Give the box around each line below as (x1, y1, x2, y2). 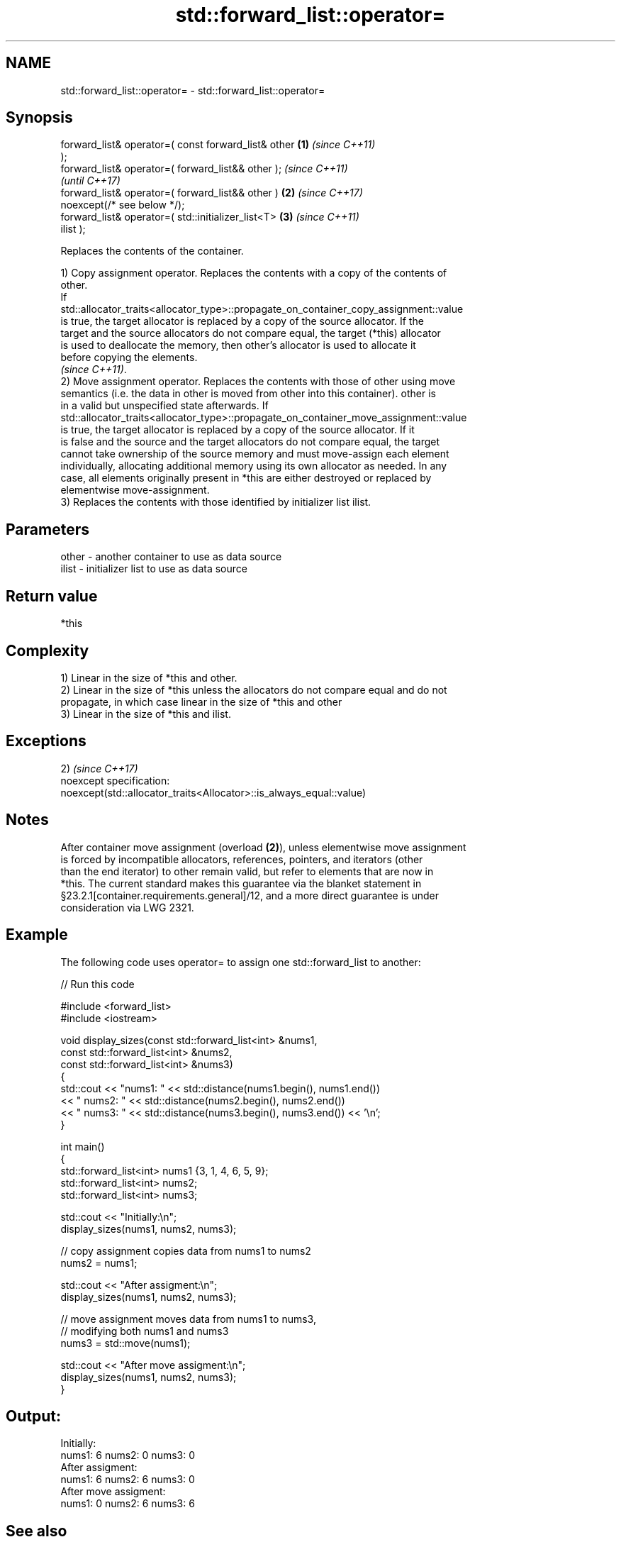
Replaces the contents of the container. (60, 245, 244, 257)
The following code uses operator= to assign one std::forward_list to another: (60, 955, 421, 968)
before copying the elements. (60, 351, 198, 364)
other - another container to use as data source (60, 550, 282, 563)
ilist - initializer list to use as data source (60, 562, 247, 575)
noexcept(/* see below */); (60, 199, 185, 211)
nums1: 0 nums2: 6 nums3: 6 (60, 1497, 195, 1510)
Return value (6, 587, 98, 605)
